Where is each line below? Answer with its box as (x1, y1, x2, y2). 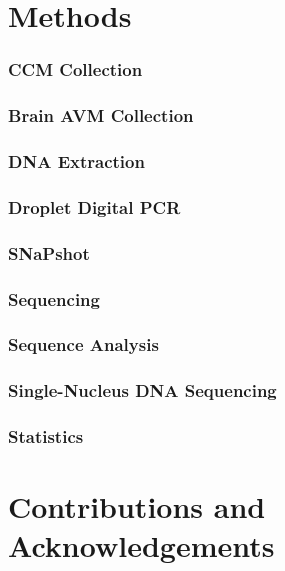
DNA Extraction (8, 148, 145, 173)
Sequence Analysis (8, 332, 159, 357)
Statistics (8, 424, 84, 449)
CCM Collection (8, 57, 143, 82)
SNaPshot (8, 240, 90, 265)
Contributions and (8, 486, 266, 527)
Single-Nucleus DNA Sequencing (8, 378, 277, 403)
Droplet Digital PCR (8, 194, 181, 219)
